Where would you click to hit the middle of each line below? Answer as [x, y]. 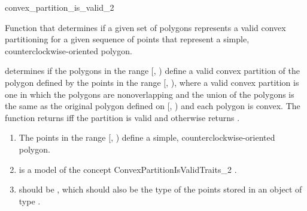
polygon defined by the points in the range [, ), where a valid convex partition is [152, 82]
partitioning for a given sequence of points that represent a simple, [127, 39]
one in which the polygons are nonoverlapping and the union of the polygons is [150, 94]
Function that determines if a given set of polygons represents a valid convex [145, 27]
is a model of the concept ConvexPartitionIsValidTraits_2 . [128, 169]
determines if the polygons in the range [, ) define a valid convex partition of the [153, 71]
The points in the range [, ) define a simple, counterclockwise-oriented [147, 137]
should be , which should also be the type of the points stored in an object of [160, 189]
